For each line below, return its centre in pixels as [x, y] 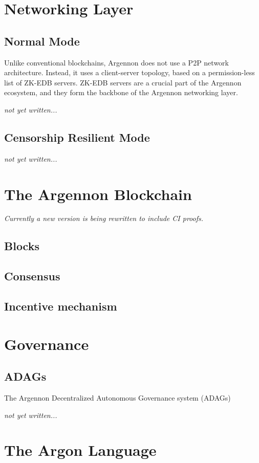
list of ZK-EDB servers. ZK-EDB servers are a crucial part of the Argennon [123, 82]
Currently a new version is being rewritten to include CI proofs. [104, 218]
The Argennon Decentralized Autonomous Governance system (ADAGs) [117, 397]
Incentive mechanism [61, 306]
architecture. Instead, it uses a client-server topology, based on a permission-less [129, 72]
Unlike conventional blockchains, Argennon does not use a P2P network [116, 62]
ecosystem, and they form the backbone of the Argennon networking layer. [121, 92]
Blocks [22, 246]
